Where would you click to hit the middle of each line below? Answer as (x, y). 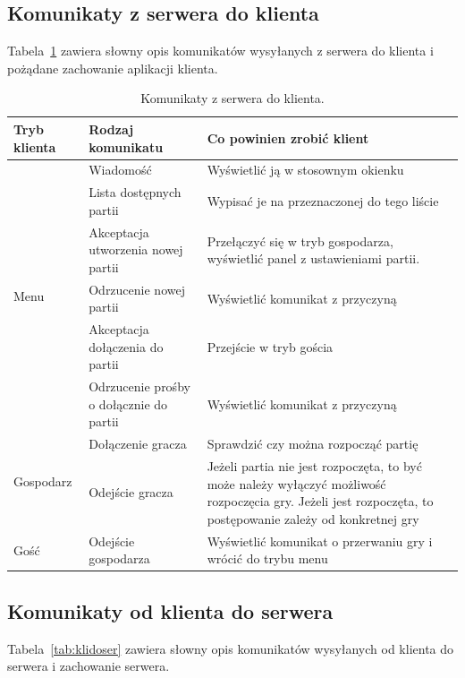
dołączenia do (126, 346)
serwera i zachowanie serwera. (89, 666)
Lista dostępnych (135, 192)
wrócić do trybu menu (267, 558)
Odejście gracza (131, 492)
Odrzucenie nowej (137, 289)
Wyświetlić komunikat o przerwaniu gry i (320, 541)
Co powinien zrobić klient (288, 137)
